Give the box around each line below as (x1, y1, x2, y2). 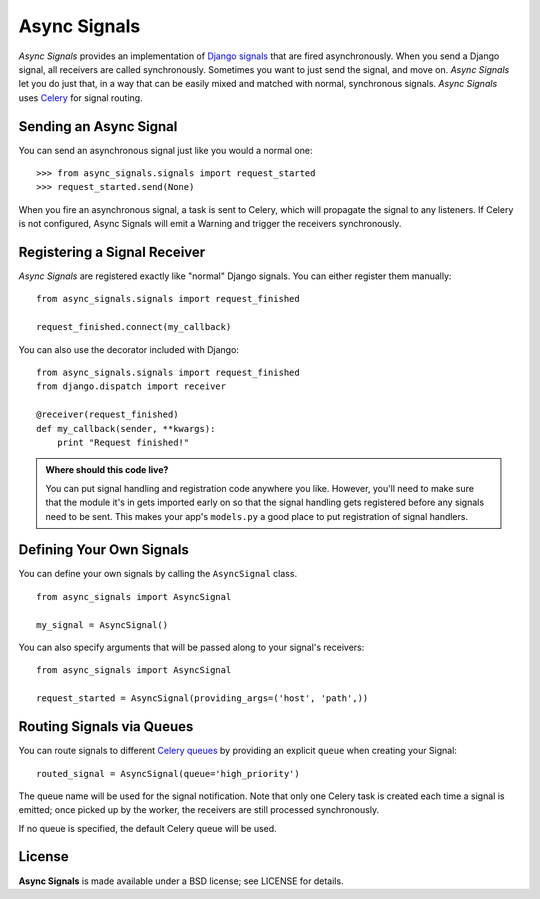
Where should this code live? (45, 464, 169, 476)
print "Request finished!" (56, 437, 190, 448)
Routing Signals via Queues (18, 718, 194, 735)
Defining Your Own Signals (18, 541, 190, 559)
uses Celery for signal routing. (18, 91, 144, 104)
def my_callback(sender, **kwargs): (36, 423, 216, 434)
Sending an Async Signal (18, 118, 178, 135)
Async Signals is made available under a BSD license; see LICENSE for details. (18, 875, 344, 887)
